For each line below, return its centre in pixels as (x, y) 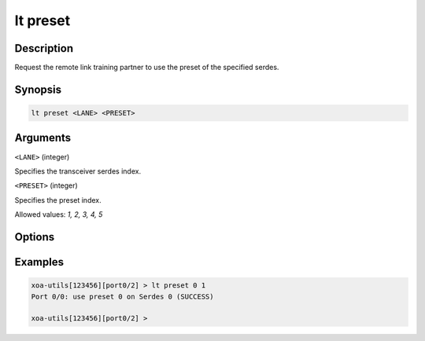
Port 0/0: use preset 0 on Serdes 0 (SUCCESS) (122, 296)
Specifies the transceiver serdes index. (78, 171)
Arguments (43, 138)
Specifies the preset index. (58, 200)
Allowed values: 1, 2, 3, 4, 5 (59, 214)
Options (35, 237)
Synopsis (38, 89)
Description (44, 48)
